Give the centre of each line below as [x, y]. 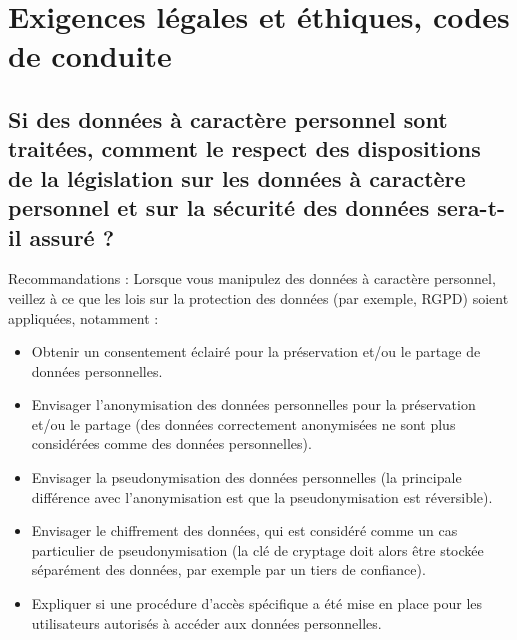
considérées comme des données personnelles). [171, 443]
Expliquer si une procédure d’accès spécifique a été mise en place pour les [257, 603]
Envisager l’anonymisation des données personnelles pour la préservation [253, 404]
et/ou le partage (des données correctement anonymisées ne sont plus [243, 423]
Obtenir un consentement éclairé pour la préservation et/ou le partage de [256, 351]
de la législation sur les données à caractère [237, 177]
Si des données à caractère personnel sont [228, 118]
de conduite [90, 55]
